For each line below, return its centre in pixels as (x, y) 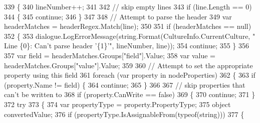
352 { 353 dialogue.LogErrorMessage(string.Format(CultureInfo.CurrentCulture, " (130, 36)
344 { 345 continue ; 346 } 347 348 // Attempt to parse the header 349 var (118, 16)
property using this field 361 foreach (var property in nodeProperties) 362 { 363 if (130, 75)
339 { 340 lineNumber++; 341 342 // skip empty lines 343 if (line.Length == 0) (128, 6)
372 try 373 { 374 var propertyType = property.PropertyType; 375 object (117, 104)
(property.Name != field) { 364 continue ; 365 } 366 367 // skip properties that (125, 84)
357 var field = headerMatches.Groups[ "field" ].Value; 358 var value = (110, 55)
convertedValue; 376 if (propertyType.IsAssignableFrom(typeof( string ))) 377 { (124, 114)
